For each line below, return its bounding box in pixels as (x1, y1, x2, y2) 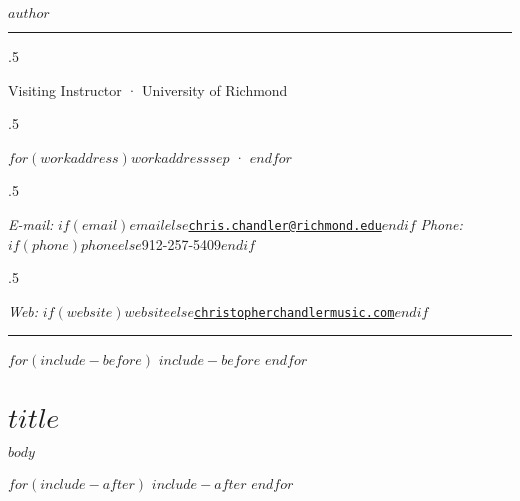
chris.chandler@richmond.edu (188, 218, 382, 233)
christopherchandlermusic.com (193, 305, 395, 320)
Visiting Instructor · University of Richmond (8, 79, 288, 100)
